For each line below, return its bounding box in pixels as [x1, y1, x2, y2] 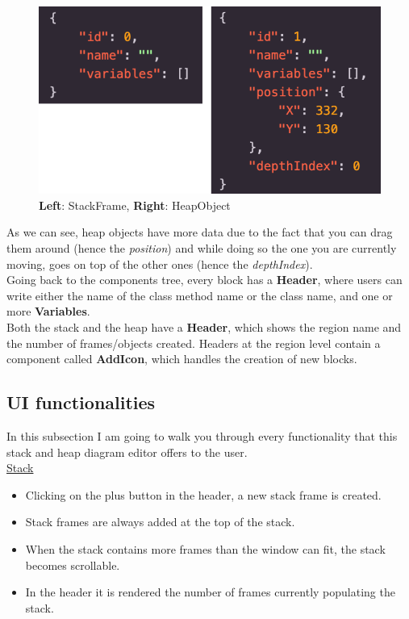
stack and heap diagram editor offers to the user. [6, 443, 248, 460]
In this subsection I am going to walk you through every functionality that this [6, 427, 398, 444]
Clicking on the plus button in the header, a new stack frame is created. [25, 486, 382, 503]
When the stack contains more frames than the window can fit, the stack [25, 540, 386, 557]
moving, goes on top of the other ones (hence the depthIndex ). [6, 255, 313, 272]
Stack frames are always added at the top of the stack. [25, 513, 295, 530]
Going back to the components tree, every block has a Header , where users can [6, 271, 403, 288]
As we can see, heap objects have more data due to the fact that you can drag [6, 224, 393, 240]
